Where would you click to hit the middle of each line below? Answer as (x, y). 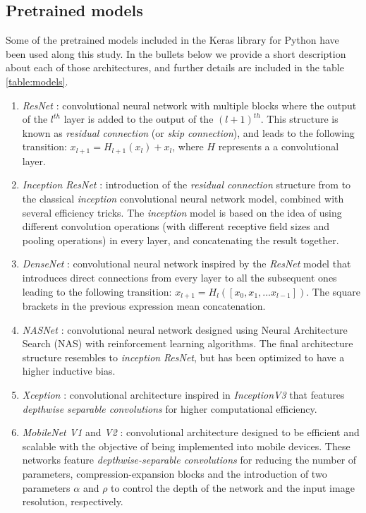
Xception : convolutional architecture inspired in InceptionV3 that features (183, 394)
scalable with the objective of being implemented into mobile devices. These (186, 446)
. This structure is (299, 119)
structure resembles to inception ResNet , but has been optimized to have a (183, 357)
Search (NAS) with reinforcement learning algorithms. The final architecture (188, 343)
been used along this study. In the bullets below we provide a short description (176, 53)
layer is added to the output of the (139, 119)
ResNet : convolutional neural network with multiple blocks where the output (189, 105)
